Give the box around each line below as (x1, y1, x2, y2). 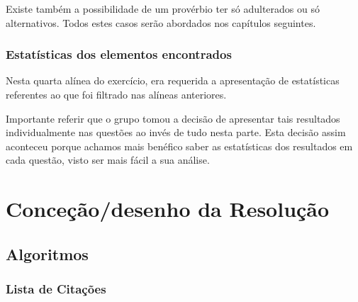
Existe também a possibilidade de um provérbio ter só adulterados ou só (6, 1, 320, 16)
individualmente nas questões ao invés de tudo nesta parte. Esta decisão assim (6, 125, 346, 140)
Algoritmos (6, 242, 89, 264)
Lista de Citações (6, 280, 106, 298)
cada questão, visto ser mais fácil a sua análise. (6, 152, 210, 167)
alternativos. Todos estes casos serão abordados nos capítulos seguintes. (6, 15, 316, 30)
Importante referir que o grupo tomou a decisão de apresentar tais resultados (6, 111, 340, 125)
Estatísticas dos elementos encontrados (6, 45, 232, 63)
